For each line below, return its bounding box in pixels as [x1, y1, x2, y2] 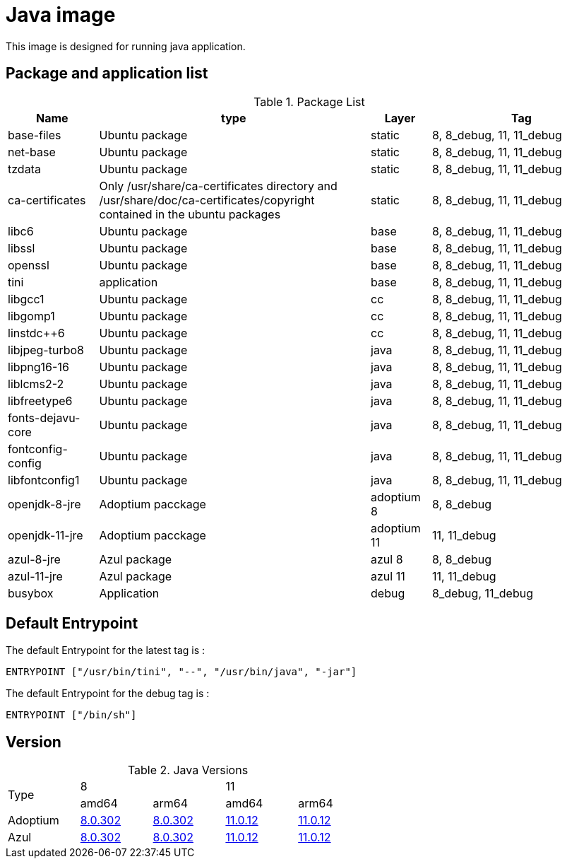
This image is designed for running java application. [6, 40, 246, 52]
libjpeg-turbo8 [8, 342, 84, 357]
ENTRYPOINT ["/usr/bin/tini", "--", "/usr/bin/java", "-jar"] [6, 666, 357, 678]
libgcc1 [8, 291, 44, 306]
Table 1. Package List [253, 94, 365, 109]
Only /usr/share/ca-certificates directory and [99, 178, 338, 193]
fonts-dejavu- [8, 410, 80, 425]
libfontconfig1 [8, 472, 80, 487]
